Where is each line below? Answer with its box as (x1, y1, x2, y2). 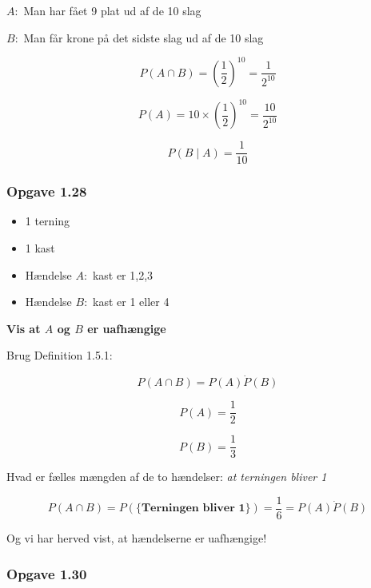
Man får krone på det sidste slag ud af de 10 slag (23, 29, 264, 46)
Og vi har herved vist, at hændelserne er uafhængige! (6, 530, 267, 546)
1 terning (25, 213, 70, 229)
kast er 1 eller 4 (93, 293, 170, 310)
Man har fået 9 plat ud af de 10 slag (23, 2, 201, 18)
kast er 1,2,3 (92, 266, 154, 283)
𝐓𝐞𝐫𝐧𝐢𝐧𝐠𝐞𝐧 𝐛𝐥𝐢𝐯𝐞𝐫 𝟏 (141, 503, 245, 514)
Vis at (6, 320, 41, 336)
